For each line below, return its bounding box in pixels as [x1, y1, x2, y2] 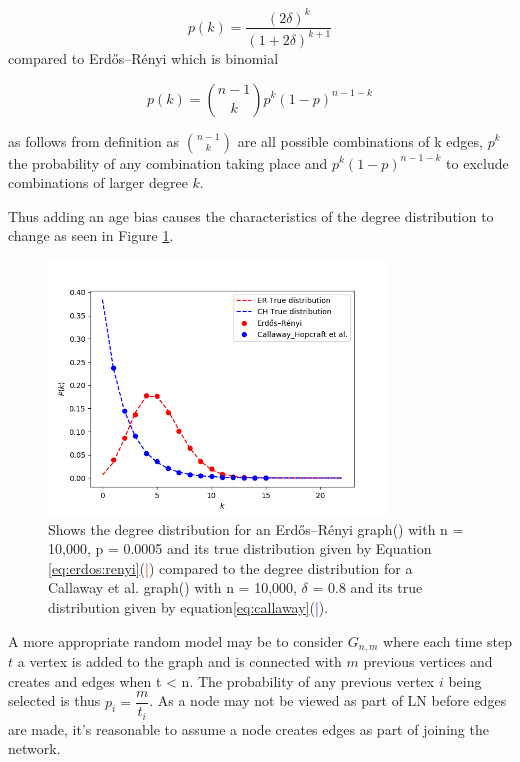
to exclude [446, 152, 509, 173]
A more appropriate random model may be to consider [8, 630, 344, 651]
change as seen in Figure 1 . [8, 225, 174, 246]
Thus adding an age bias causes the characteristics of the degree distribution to [8, 205, 494, 226]
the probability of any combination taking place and [8, 152, 328, 173]
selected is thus [8, 690, 101, 711]
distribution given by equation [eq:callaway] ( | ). [48, 596, 329, 617]
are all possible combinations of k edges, [237, 130, 483, 151]
